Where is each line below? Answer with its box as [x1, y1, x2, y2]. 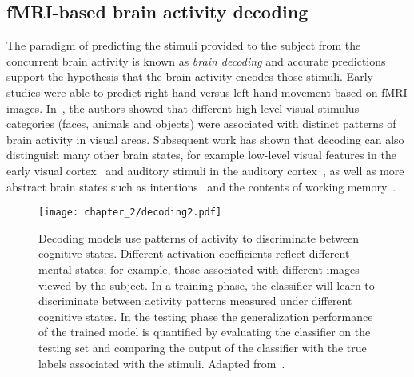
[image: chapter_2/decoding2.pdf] [38, 207, 222, 219]
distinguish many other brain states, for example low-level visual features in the [6, 146, 396, 163]
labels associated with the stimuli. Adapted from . [38, 355, 285, 371]
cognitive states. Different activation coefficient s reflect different [38, 245, 350, 262]
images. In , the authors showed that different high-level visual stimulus [6, 99, 360, 116]
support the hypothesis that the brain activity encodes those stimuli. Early [6, 68, 373, 85]
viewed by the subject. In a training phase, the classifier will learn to [38, 276, 375, 293]
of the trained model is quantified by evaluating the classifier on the [38, 323, 371, 340]
